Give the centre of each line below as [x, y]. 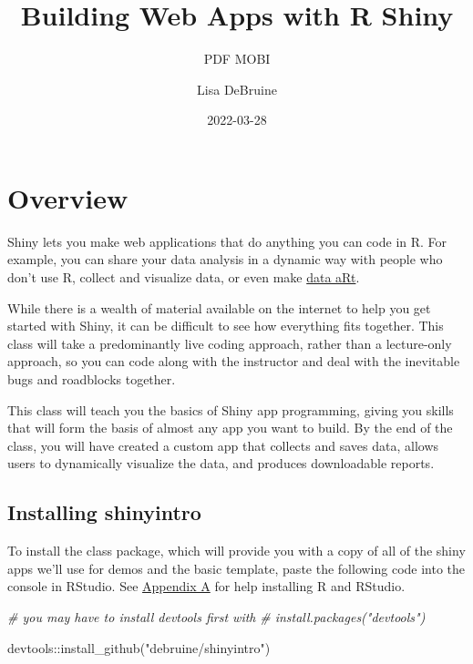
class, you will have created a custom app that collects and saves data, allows [223, 445]
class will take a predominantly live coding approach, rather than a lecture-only [230, 343]
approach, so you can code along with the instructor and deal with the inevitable [234, 361]
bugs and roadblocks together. [92, 379]
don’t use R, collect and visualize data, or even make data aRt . [184, 277]
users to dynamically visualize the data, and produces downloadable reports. [221, 463]
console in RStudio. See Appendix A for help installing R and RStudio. [206, 586]
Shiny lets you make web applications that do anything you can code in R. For [227, 241]
